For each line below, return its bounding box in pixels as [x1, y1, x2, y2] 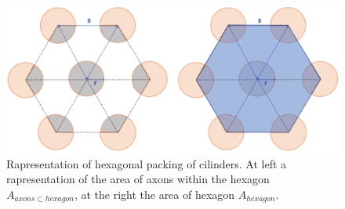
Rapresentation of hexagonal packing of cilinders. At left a [6, 155, 287, 171]
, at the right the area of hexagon [74, 186, 235, 202]
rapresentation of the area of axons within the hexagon [6, 171, 270, 187]
